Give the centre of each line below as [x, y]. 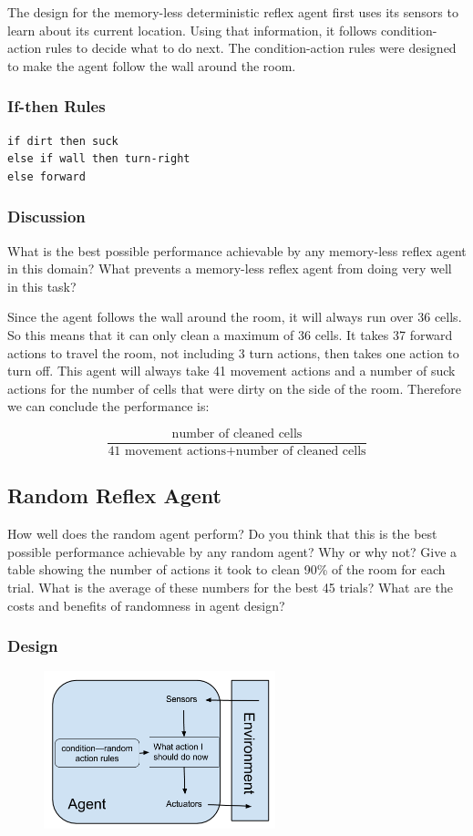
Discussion [46, 217]
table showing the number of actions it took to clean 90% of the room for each [226, 569]
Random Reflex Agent [114, 495]
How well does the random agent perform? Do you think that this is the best [222, 534]
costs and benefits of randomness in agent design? [146, 605]
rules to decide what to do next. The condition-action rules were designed [251, 48]
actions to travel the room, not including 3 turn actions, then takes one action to [233, 352]
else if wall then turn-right [99, 159]
